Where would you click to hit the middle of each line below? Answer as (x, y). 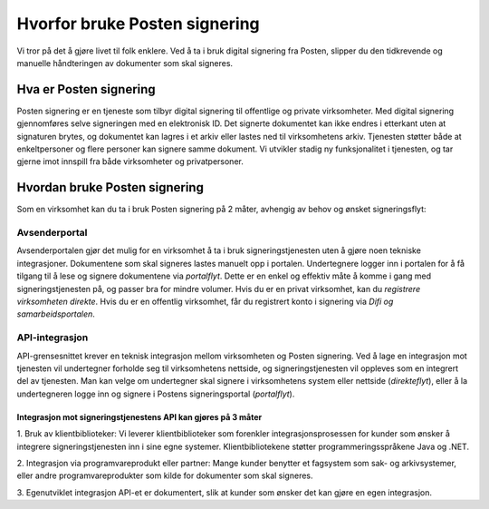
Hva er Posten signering (86, 89)
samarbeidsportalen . (56, 314)
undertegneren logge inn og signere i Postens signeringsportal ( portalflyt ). (156, 394)
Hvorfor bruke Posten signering (138, 24)
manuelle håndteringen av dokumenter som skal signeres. (125, 63)
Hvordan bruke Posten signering (110, 187)
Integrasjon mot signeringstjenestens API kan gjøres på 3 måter (139, 416)
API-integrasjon (53, 338)
